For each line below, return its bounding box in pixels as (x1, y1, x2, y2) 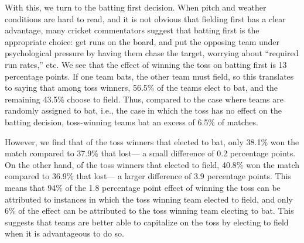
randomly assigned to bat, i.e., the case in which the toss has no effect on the (5, 104, 282, 117)
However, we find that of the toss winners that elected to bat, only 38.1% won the (5, 135, 299, 148)
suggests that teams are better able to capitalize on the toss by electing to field (5, 215, 289, 228)
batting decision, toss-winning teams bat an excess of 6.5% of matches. (5, 115, 258, 128)
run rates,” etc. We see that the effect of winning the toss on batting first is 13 (5, 58, 287, 70)
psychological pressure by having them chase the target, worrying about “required (5, 47, 299, 59)
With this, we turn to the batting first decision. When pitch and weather (5, 1, 267, 13)
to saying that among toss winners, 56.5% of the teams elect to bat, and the (5, 81, 278, 94)
